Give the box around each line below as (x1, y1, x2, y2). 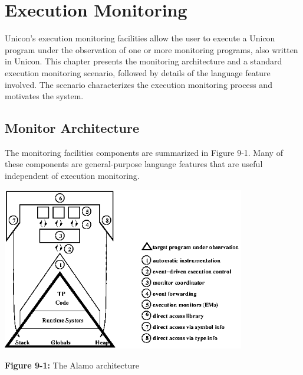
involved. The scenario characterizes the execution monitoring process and (5, 78, 272, 90)
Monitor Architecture (5, 119, 139, 137)
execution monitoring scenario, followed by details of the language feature (5, 66, 271, 79)
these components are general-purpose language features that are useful (5, 158, 263, 170)
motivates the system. (5, 90, 84, 102)
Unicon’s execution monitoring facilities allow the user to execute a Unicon (5, 32, 275, 44)
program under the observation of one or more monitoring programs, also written (5, 43, 298, 56)
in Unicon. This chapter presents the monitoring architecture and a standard (5, 55, 282, 67)
